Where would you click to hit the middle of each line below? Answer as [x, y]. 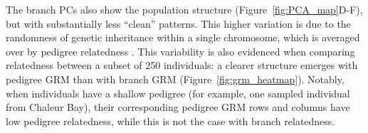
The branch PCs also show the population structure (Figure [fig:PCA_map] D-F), [184, 9]
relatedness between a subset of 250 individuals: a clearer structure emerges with [182, 65]
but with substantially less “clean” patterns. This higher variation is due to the [178, 23]
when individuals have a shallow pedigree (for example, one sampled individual [178, 93]
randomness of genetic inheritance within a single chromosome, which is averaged [183, 37]
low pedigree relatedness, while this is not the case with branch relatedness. [170, 121]
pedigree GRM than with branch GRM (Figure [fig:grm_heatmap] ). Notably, [175, 79]
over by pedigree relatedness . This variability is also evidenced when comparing [180, 51]
